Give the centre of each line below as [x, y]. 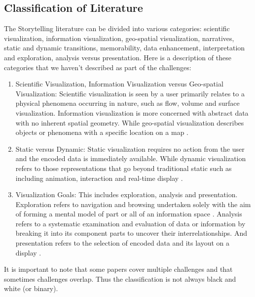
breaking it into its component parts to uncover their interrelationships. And [131, 233]
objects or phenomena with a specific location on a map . [102, 132]
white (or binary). [31, 288]
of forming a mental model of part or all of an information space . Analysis [129, 214]
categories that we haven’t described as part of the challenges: [98, 67]
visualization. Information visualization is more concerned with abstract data [132, 112]
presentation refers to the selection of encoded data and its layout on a [123, 243]
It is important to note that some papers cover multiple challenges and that [118, 269]
